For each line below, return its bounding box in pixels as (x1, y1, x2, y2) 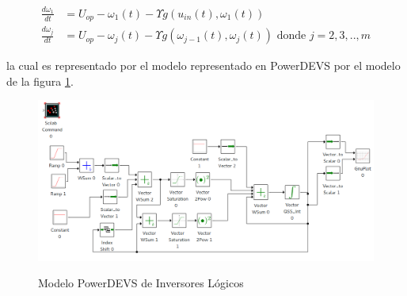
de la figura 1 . (6, 72, 74, 89)
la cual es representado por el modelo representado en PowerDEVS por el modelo (6, 57, 401, 74)
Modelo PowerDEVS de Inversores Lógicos (38, 275, 244, 291)
